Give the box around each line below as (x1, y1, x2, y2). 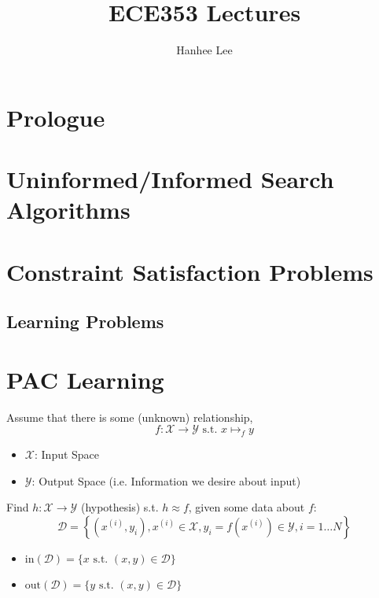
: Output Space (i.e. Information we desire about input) (31, 472, 301, 489)
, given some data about (188, 499, 305, 515)
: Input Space (34, 446, 100, 463)
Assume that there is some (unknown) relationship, (6, 408, 253, 425)
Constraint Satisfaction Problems (6, 255, 373, 287)
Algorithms (6, 194, 131, 226)
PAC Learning (6, 363, 164, 395)
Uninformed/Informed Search (6, 163, 334, 195)
